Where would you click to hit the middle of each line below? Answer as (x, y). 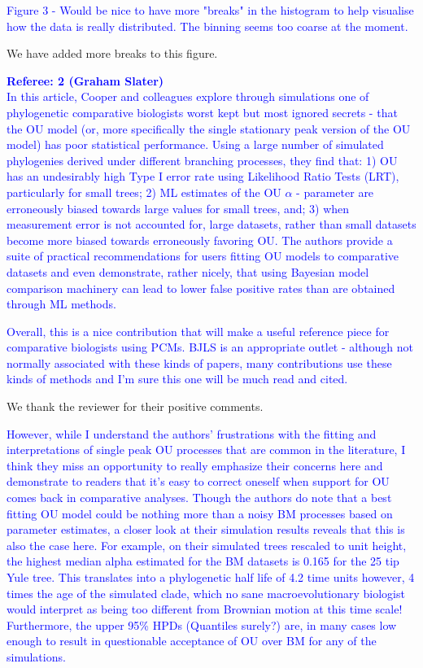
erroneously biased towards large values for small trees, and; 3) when (178, 208)
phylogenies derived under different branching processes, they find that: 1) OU (202, 160)
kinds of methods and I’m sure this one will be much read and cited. (177, 379)
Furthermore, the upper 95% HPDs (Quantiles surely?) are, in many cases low (202, 624)
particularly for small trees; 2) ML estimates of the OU (144, 192)
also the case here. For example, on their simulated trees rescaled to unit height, (207, 545)
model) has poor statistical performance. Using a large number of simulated (195, 144)
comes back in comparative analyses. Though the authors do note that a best (199, 498)
